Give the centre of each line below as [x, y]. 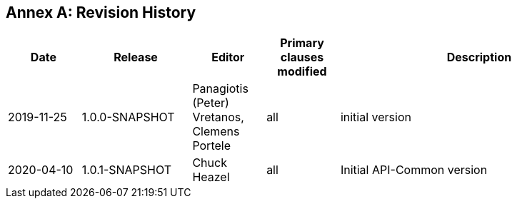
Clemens [216, 132]
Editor [228, 57]
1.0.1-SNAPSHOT [127, 170]
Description [479, 57]
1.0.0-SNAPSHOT [128, 117]
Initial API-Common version [414, 170]
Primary [302, 43]
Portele [211, 146]
